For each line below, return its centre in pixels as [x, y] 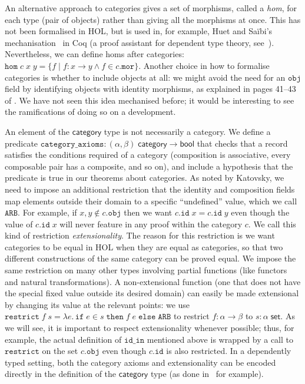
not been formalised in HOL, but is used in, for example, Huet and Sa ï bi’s [139, 31]
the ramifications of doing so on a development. [90, 112]
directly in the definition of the [61, 374]
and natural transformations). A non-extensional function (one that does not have [153, 281]
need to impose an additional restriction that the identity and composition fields [150, 189]
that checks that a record [242, 143]
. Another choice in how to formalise [204, 65]
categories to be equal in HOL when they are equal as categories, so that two [144, 246]
